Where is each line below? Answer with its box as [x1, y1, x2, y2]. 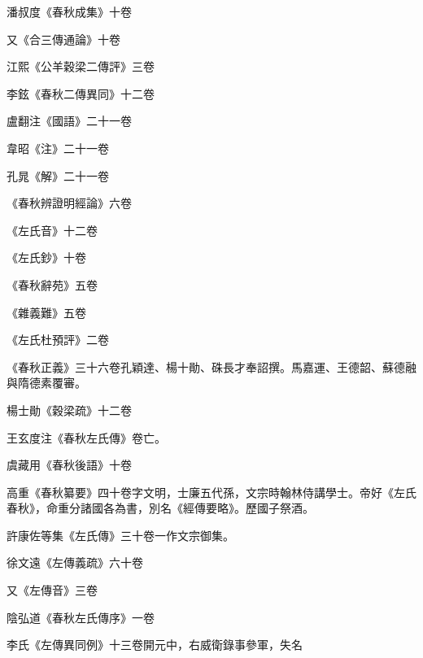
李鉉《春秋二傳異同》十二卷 [7, 85, 155, 102]
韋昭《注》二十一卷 [7, 139, 109, 156]
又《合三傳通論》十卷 [7, 30, 120, 47]
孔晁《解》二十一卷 [7, 167, 109, 184]
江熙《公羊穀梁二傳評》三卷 [7, 58, 155, 75]
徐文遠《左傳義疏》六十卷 [7, 554, 143, 571]
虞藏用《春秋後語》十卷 [7, 456, 132, 473]
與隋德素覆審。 [7, 374, 86, 391]
